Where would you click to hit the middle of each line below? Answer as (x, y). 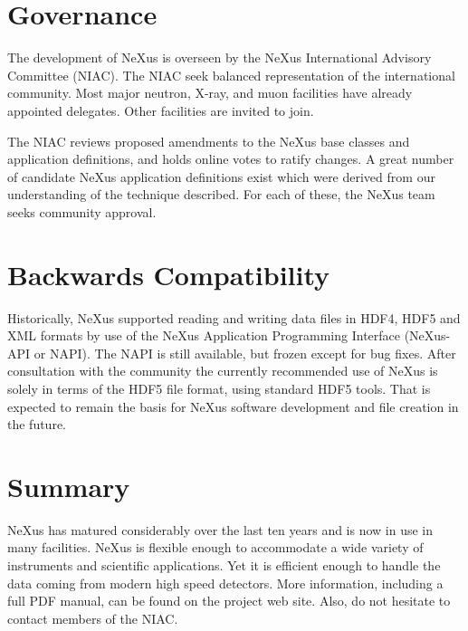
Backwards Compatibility (169, 274)
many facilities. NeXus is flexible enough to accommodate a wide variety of (215, 547)
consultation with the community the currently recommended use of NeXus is (223, 371)
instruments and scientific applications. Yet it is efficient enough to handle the (224, 565)
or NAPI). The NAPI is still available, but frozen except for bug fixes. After (245, 353)
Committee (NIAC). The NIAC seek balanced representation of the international (231, 75)
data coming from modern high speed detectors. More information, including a (225, 583)
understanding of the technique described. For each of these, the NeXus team (221, 194)
